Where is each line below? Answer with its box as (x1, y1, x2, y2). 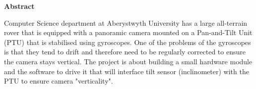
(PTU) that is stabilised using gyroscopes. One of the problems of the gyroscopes (4, 37, 251, 47)
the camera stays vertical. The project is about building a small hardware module (4, 56, 253, 66)
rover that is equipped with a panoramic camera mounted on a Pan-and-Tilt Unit (4, 27, 253, 38)
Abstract (4, 1, 35, 11)
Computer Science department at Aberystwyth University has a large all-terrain (4, 17, 248, 28)
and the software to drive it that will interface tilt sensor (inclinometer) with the (4, 66, 249, 76)
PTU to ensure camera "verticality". (4, 76, 113, 86)
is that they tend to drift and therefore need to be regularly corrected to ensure (4, 46, 246, 57)
